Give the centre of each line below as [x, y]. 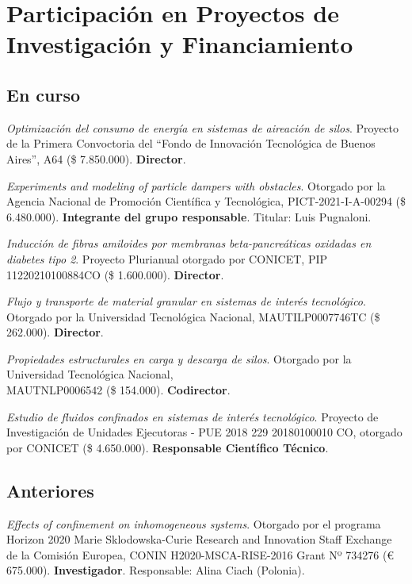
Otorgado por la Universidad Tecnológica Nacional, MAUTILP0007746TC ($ [193, 316]
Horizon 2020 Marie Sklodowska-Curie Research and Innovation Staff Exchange [199, 539]
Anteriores [50, 490]
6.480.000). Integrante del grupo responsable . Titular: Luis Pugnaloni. [189, 216]
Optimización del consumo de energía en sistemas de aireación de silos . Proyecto [203, 127]
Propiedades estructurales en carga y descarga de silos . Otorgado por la [179, 358]
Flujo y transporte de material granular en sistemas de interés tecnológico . [186, 301]
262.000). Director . [55, 332]
